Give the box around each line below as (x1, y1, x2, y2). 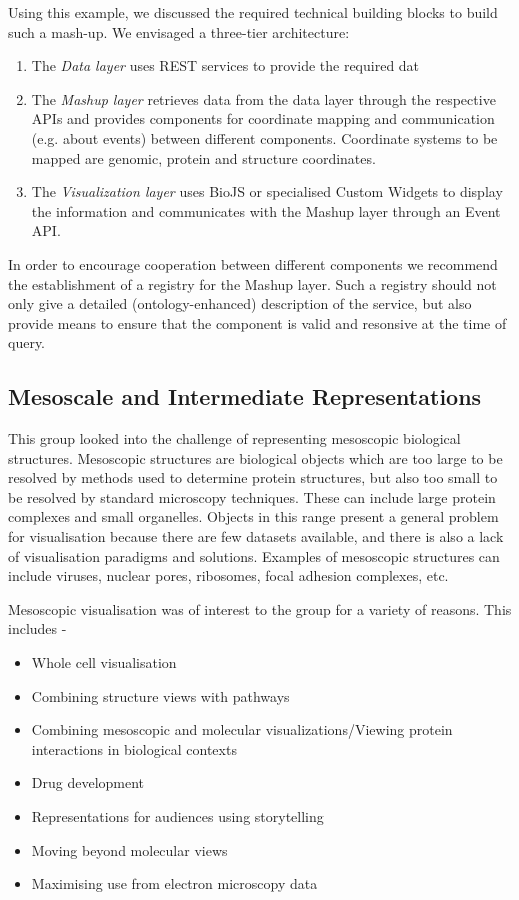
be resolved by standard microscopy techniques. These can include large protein (8, 486, 496, 507)
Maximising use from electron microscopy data (31, 873, 318, 894)
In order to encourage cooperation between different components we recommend (8, 253, 498, 274)
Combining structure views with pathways (31, 685, 290, 706)
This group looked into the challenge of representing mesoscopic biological (8, 428, 461, 449)
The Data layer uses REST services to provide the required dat (31, 55, 420, 76)
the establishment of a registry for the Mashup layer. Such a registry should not (8, 273, 497, 294)
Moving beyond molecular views (31, 839, 228, 860)
